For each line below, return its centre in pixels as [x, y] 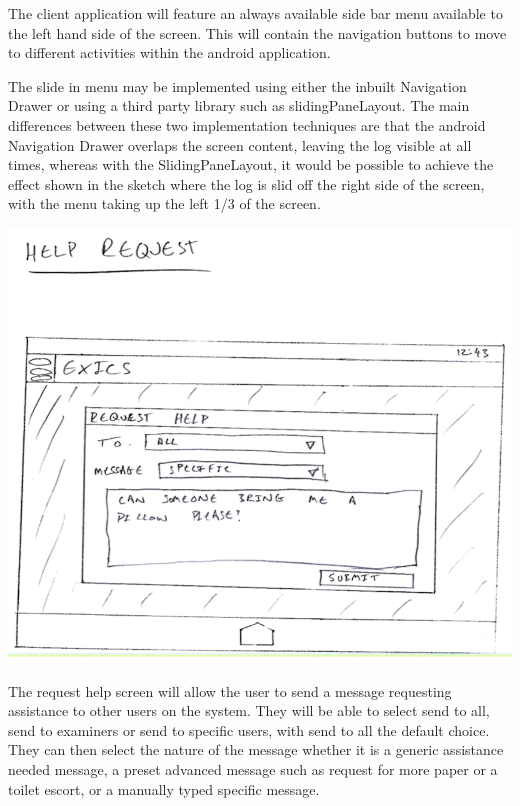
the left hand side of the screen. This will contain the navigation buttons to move [257, 32]
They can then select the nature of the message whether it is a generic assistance [256, 749]
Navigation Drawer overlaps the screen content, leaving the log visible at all [240, 144]
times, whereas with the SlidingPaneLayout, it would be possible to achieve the [251, 164]
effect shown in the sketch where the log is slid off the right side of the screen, [246, 183]
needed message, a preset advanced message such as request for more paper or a [253, 769]
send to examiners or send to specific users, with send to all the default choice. [249, 729]
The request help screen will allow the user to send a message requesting [230, 690]
